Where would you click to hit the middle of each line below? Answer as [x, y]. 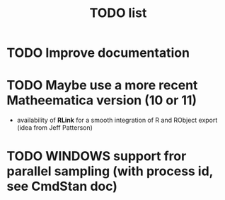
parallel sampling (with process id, [110, 171]
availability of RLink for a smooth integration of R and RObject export [117, 120]
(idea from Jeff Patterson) [55, 128]
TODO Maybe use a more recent [102, 85]
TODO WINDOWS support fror [97, 156]
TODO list [118, 13]
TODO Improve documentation [98, 53]
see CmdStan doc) [62, 187]
